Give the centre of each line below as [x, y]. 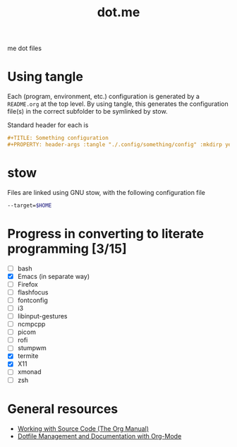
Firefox [28, 284]
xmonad [29, 372]
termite [28, 356]
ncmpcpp [31, 324]
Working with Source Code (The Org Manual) [83, 429]
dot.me [119, 12]
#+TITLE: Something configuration [58, 138]
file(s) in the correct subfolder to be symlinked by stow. [87, 112]
